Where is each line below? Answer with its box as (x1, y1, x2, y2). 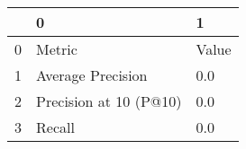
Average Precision (36, 65, 148, 85)
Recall (36, 117, 75, 137)
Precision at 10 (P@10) (36, 91, 182, 111)
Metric (36, 39, 77, 59)
